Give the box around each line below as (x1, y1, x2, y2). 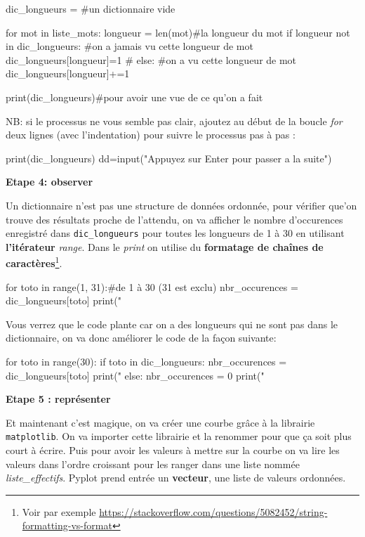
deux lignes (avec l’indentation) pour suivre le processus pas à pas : (6, 127, 296, 142)
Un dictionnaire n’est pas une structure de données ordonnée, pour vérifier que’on (6, 198, 357, 212)
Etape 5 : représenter (6, 392, 111, 406)
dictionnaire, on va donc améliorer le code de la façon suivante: (6, 330, 277, 345)
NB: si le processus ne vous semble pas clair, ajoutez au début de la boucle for (6, 113, 343, 128)
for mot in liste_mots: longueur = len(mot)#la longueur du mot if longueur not (6, 25, 350, 39)
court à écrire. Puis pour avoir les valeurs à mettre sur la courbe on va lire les (6, 443, 340, 458)
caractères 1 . (6, 254, 62, 271)
